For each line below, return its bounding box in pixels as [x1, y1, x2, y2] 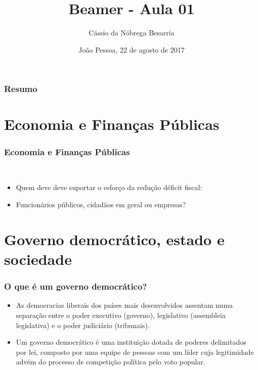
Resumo [4, 82, 37, 95]
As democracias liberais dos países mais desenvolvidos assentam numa [16, 300, 233, 310]
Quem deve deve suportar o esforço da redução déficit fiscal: [16, 182, 202, 193]
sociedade [4, 248, 72, 269]
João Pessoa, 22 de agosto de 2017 [78, 44, 185, 55]
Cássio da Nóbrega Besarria [89, 27, 175, 38]
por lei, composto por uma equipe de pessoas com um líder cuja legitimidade [16, 346, 254, 357]
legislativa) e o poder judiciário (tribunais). [16, 319, 150, 330]
